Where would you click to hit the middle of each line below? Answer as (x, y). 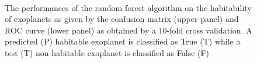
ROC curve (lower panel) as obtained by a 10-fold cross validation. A (128, 30)
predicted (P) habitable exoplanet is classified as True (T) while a (123, 41)
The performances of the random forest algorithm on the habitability (128, 7)
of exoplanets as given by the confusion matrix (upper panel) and (122, 19)
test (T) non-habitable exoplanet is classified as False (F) (107, 52)
